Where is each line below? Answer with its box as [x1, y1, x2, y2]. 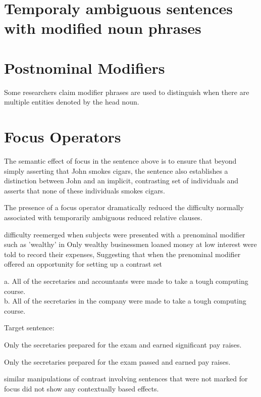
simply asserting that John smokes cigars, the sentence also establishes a [4, 165, 228, 176]
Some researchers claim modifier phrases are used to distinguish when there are [4, 86, 249, 97]
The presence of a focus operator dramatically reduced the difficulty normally [4, 202, 244, 213]
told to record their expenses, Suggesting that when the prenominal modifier [4, 249, 241, 259]
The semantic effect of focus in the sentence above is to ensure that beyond [4, 156, 237, 166]
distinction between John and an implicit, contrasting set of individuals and [4, 175, 239, 186]
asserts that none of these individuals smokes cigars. [4, 185, 165, 195]
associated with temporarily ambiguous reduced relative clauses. [4, 212, 202, 222]
